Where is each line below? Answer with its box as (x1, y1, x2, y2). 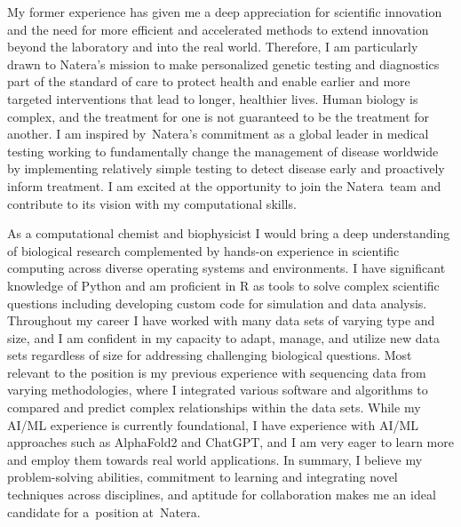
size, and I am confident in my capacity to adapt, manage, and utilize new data (7, 328, 440, 347)
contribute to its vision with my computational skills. (7, 194, 297, 212)
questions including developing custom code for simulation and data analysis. (7, 293, 427, 312)
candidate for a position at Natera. (7, 502, 201, 521)
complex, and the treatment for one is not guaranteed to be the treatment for (7, 107, 430, 125)
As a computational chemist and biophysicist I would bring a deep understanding (7, 224, 450, 243)
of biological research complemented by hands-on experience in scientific (7, 241, 400, 260)
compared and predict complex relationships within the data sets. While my (7, 398, 421, 417)
